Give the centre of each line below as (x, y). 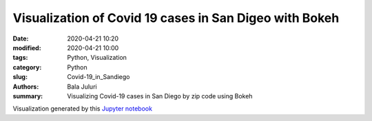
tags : (20, 58)
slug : (20, 77)
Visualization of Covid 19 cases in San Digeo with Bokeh (176, 18)
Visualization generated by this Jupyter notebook (83, 109)
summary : (28, 96)
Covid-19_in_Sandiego (99, 77)
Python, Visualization (97, 58)
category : (27, 67)
